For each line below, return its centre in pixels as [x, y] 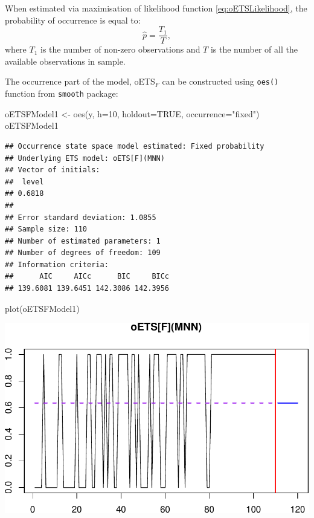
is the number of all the [254, 49]
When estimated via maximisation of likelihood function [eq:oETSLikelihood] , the [156, 8]
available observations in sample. [65, 61]
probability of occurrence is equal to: [73, 20]
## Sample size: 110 [46, 229]
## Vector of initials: [53, 170]
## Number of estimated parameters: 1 [83, 241]
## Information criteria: [57, 264]
